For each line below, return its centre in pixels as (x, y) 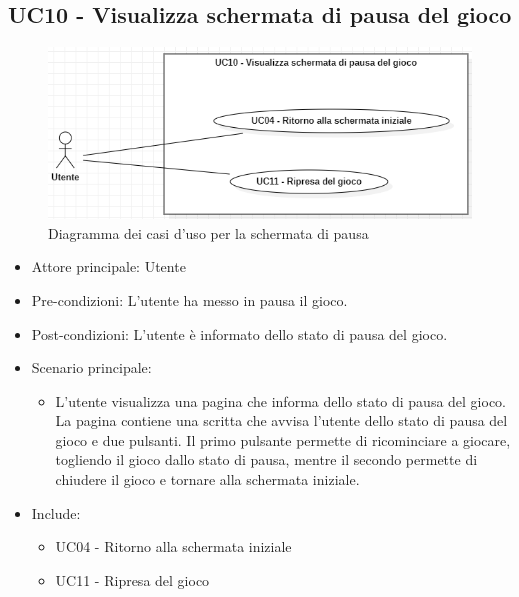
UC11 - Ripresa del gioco (132, 579)
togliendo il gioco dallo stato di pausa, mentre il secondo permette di (266, 459)
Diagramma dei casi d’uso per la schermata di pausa (208, 232)
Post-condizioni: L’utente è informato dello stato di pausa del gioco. (239, 333)
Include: (56, 512)
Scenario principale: (91, 367)
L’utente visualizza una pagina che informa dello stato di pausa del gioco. (281, 400)
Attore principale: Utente (108, 266)
